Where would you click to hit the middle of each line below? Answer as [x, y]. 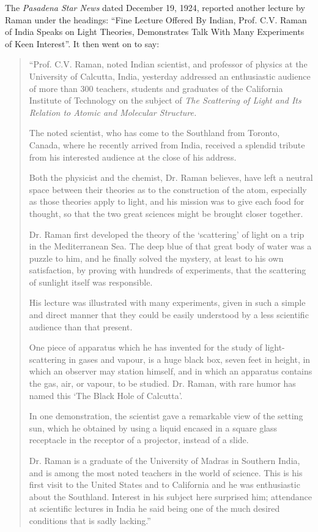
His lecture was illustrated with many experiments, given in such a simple [167, 302]
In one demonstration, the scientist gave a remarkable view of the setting [166, 416]
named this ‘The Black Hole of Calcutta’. [106, 395]
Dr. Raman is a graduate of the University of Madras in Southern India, [165, 460]
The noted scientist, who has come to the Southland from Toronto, [154, 133]
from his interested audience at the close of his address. [133, 157]
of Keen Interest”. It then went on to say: [82, 43]
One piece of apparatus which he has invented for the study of [146, 347]
